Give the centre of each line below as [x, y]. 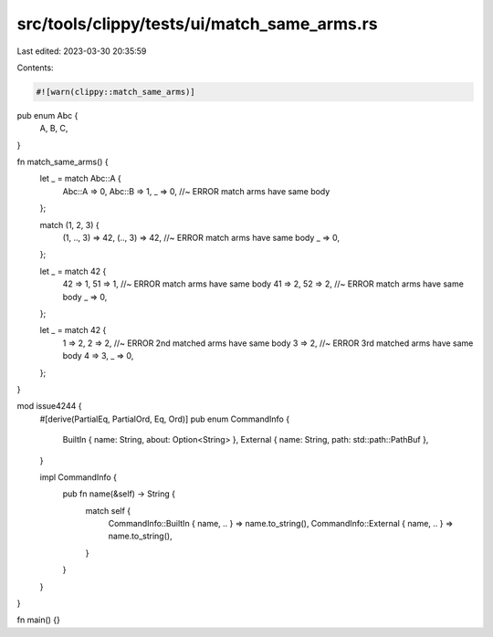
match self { [108, 510]
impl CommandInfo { [79, 477]
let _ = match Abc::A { [81, 179]
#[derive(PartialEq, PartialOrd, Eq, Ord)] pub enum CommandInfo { [165, 419]
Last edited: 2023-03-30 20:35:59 [82, 51]
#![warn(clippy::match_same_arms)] [115, 92]
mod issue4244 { [49, 406]
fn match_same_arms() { [63, 162]
